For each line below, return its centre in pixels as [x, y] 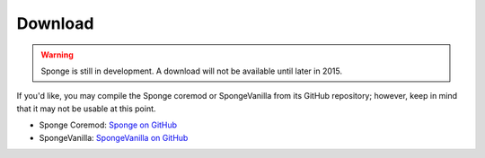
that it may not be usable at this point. [86, 109]
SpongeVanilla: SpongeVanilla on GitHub [114, 137]
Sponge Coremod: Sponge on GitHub [108, 125]
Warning [57, 55]
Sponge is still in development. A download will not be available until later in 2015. [192, 71]
